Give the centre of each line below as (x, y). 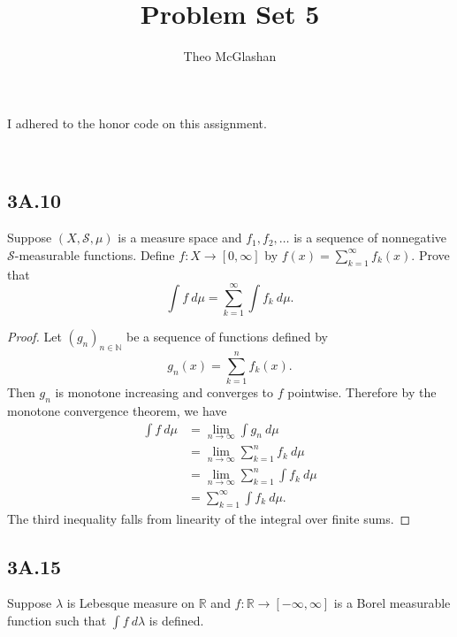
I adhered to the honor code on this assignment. (137, 123)
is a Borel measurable (392, 603)
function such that (57, 620)
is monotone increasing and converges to (164, 392)
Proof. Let (34, 337)
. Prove (430, 254)
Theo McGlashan (230, 56)
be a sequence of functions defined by (227, 337)
